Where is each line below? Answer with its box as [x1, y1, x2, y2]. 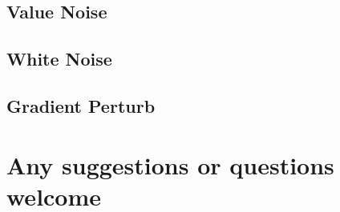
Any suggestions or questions [6, 148, 334, 181]
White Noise [6, 46, 112, 71]
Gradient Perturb [6, 93, 156, 118]
